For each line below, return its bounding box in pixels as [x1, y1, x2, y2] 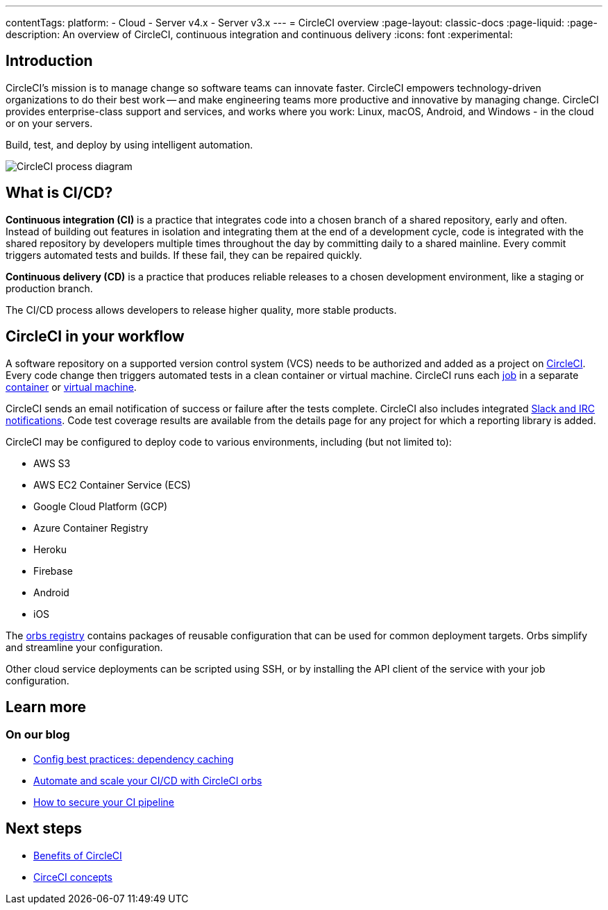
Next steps [6, 820, 82, 838]
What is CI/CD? [6, 184, 113, 202]
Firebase [33, 564, 73, 577]
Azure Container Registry [33, 521, 149, 534]
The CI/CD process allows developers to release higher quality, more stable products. [6, 303, 397, 316]
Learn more [6, 698, 87, 716]
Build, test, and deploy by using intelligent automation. [6, 138, 253, 151]
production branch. [6, 282, 93, 294]
